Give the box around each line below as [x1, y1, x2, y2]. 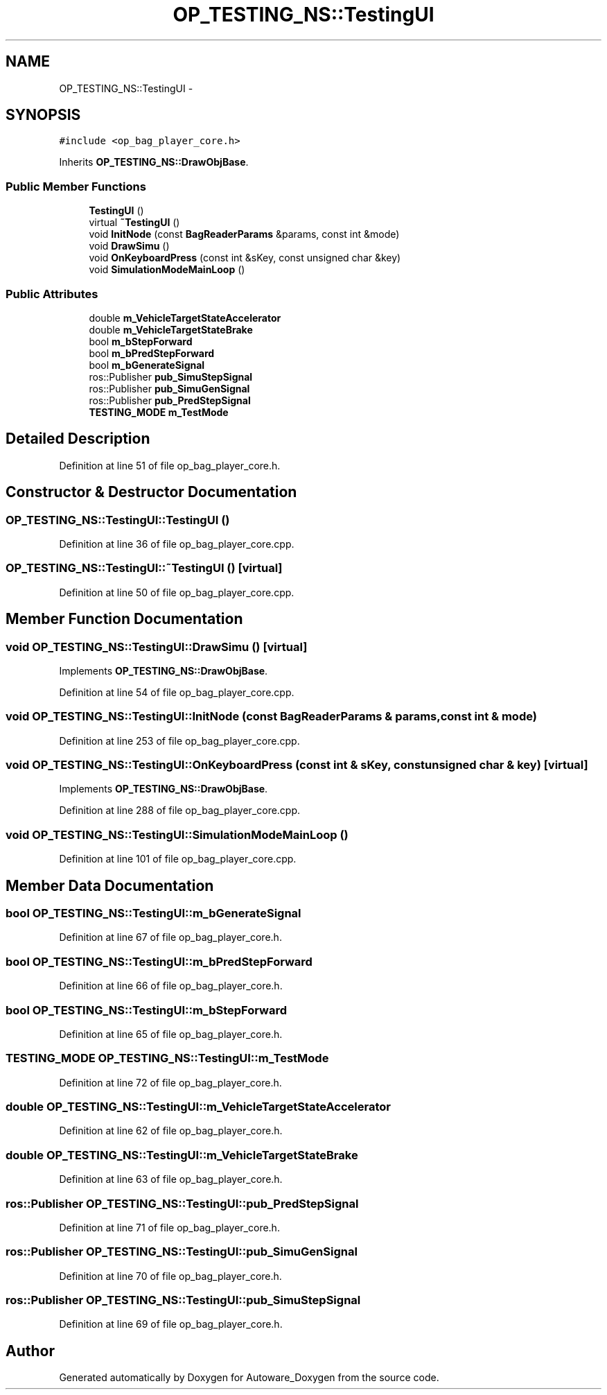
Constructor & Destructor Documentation [6, 483, 297, 501]
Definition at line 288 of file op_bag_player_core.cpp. [59, 804, 301, 817]
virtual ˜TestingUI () [89, 216, 180, 229]
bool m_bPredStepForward [89, 347, 215, 359]
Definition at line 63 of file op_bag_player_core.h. [59, 1173, 283, 1186]
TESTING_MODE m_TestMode [89, 406, 229, 418]
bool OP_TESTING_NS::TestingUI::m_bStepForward [6, 1003, 287, 1017]
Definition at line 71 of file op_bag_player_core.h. [59, 1221, 280, 1233]
